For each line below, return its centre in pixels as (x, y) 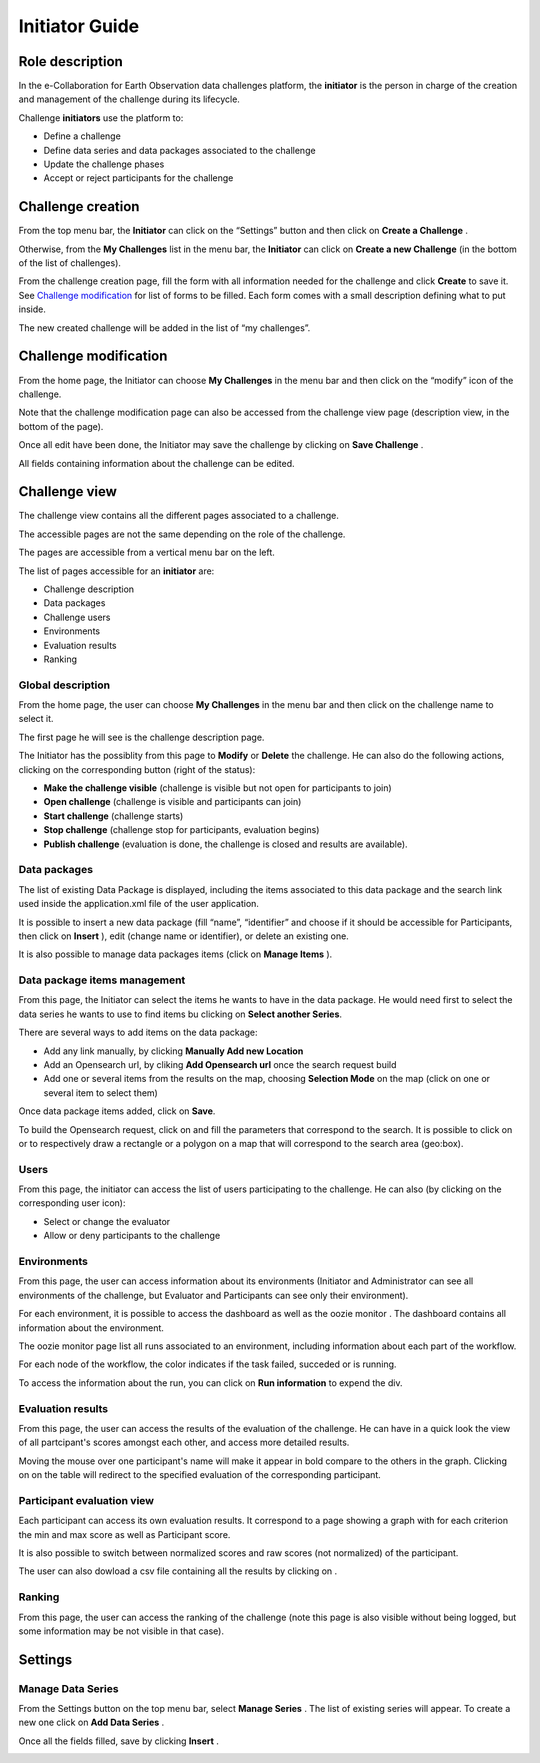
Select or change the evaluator (107, 1221)
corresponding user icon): (72, 1203)
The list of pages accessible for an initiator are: (116, 571)
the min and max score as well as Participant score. (124, 1534)
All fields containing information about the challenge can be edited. (156, 463)
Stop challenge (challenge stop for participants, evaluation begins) (181, 830)
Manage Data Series (68, 1688)
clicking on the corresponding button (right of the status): (137, 769)
